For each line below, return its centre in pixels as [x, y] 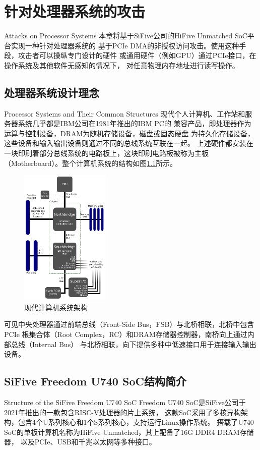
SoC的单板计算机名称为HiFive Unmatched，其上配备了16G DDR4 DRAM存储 [129, 432]
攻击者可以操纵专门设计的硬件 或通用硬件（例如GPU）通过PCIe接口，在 [137, 55]
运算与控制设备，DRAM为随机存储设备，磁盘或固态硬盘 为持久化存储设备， [129, 133]
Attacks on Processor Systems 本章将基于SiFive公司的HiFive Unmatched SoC [126, 36]
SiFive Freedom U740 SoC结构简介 [95, 381]
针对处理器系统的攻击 [75, 11]
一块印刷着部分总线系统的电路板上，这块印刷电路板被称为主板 [106, 153]
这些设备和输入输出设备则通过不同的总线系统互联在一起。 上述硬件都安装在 [129, 143]
